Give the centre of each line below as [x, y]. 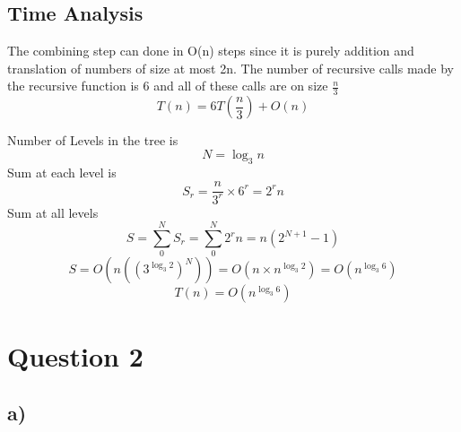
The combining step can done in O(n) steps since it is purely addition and [211, 51]
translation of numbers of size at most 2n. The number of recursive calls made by [231, 68]
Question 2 [75, 355]
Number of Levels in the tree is [93, 140]
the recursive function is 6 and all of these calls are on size [168, 86]
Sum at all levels [53, 212]
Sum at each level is [62, 172]
